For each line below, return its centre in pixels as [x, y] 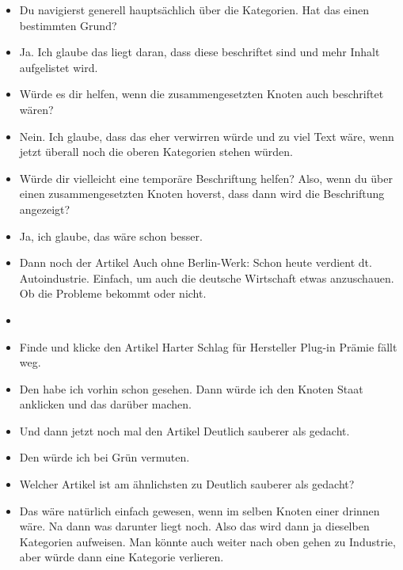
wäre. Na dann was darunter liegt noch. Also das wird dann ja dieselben [194, 526]
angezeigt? [45, 209]
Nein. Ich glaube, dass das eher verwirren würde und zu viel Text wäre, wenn [207, 136]
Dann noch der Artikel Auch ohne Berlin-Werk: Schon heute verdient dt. [196, 262]
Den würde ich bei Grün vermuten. [105, 457]
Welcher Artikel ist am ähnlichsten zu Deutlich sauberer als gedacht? [187, 484]
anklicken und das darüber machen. [105, 404]
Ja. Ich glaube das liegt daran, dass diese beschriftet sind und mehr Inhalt [200, 52]
